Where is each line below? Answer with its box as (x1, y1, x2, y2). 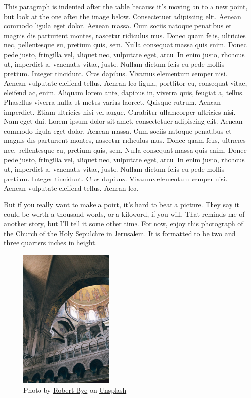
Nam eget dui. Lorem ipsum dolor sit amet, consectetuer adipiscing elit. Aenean (4, 116, 243, 126)
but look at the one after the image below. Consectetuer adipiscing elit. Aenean (4, 11, 241, 21)
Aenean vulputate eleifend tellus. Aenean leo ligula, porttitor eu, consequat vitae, (4, 78, 247, 88)
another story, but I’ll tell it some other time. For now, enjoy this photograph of (4, 219, 243, 229)
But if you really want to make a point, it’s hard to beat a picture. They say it (4, 199, 240, 209)
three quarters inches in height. (4, 238, 97, 248)
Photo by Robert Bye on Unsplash (23, 385, 127, 395)
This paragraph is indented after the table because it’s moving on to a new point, (4, 1, 248, 11)
